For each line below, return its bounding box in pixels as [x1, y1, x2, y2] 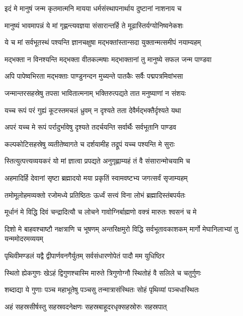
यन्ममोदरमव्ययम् [5, 233, 43, 244]
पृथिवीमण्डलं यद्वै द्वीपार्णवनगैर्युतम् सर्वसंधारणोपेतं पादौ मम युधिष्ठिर [5, 250, 165, 260]
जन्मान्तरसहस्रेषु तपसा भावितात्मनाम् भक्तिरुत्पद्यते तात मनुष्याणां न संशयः [5, 87, 186, 98]
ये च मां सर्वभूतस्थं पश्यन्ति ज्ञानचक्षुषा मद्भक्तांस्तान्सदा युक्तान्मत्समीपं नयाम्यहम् [5, 37, 201, 47]
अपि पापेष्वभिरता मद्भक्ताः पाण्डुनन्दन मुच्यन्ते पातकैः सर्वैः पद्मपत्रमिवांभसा [5, 71, 183, 81]
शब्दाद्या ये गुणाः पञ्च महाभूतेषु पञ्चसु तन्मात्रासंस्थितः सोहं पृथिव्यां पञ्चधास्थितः [5, 284, 199, 295]
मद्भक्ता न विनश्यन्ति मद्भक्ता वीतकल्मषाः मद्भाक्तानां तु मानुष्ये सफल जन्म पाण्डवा [5, 54, 212, 64]
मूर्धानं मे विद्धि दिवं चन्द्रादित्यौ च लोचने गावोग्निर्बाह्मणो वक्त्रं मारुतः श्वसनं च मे [5, 206, 197, 217]
